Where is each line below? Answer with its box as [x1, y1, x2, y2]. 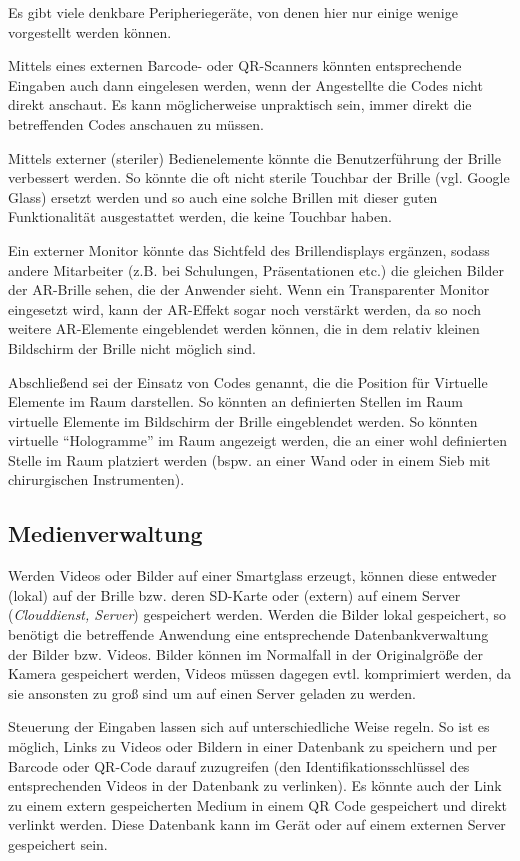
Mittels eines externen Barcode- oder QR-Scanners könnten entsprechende [8, 55, 462, 76]
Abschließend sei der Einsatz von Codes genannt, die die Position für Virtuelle [8, 371, 488, 392]
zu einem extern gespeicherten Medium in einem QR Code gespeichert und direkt [8, 794, 508, 815]
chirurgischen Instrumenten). [8, 469, 185, 490]
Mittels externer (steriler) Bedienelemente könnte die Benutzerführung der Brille [8, 147, 501, 168]
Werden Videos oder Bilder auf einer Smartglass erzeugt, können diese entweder [8, 565, 497, 586]
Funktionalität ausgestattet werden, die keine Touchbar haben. [8, 206, 392, 227]
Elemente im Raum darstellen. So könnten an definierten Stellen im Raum [8, 391, 463, 412]
